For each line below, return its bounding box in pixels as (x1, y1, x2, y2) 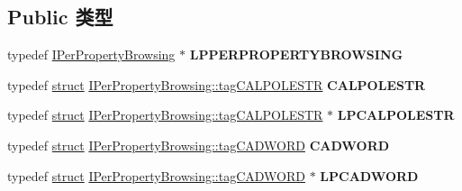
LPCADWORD (320, 166, 419, 185)
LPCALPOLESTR (337, 105, 455, 124)
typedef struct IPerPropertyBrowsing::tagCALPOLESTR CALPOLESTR (7, 75, 426, 94)
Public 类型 (7, 3, 113, 31)
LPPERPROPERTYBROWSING (189, 45, 403, 64)
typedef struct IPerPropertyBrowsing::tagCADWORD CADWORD (7, 135, 390, 154)
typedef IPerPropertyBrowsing (7, 45, 176, 64)
